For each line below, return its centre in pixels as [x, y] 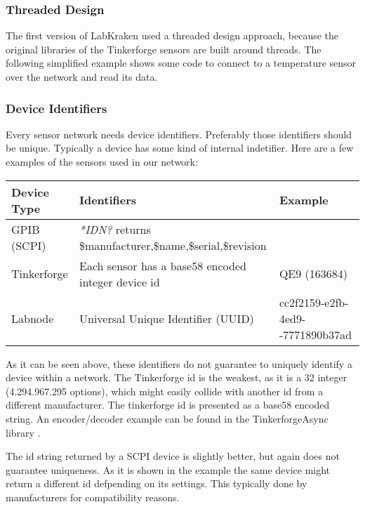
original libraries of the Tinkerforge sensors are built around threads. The [164, 49]
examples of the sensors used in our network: [102, 161]
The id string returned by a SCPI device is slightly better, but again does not [173, 456]
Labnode [33, 318]
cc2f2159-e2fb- [314, 302]
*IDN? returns [115, 229]
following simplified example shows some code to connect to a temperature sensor [181, 63]
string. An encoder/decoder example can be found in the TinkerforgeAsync [167, 418]
